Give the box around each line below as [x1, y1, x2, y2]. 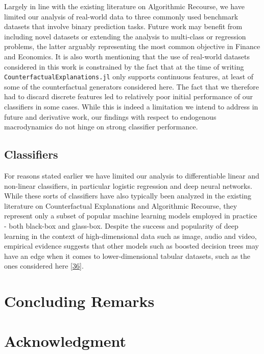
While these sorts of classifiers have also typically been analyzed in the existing [4, 190, 252, 201]
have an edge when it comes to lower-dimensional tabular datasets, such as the [4, 250, 250, 261]
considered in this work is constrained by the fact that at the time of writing [4, 61, 244, 72]
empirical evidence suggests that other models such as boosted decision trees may [4, 240, 259, 251]
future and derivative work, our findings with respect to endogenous [4, 111, 217, 122]
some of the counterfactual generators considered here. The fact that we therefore [4, 81, 259, 92]
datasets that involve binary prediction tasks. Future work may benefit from [4, 21, 243, 32]
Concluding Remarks [4, 291, 155, 312]
